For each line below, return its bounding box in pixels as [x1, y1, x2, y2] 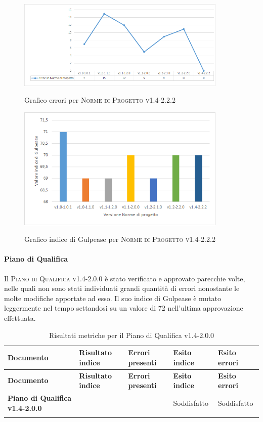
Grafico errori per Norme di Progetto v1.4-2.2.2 [24, 95, 176, 105]
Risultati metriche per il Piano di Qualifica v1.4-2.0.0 [49, 329, 214, 340]
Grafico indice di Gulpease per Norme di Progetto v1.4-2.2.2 [24, 234, 215, 244]
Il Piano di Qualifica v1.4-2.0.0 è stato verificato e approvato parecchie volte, [4, 273, 245, 283]
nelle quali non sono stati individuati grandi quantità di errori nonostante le [4, 283, 240, 293]
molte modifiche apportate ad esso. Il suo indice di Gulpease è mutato [4, 292, 221, 303]
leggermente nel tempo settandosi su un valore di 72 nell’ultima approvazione [4, 303, 243, 313]
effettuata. [4, 312, 36, 323]
